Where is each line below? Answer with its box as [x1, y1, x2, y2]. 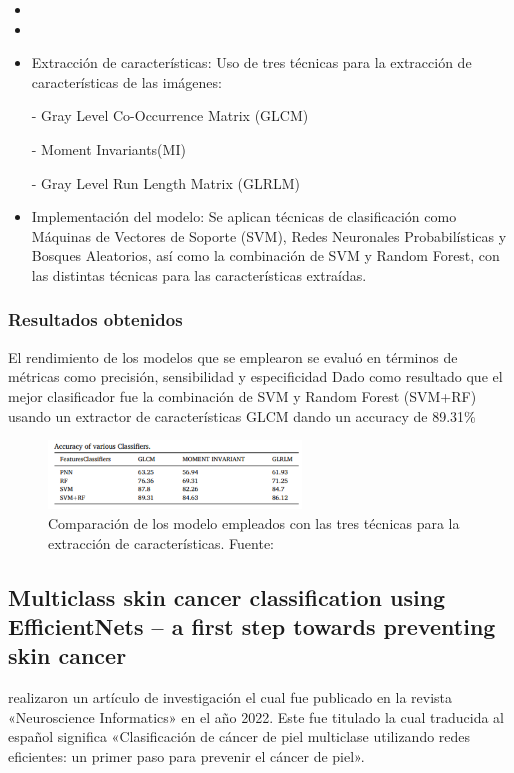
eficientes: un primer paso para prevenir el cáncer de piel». [8, 745, 365, 766]
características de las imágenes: [31, 71, 222, 92]
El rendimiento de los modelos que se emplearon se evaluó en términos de [8, 346, 458, 367]
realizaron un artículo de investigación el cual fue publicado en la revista [8, 687, 453, 708]
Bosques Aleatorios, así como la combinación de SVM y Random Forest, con [31, 245, 500, 266]
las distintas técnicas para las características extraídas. [31, 264, 367, 285]
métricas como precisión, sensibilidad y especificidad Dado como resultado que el [8, 366, 503, 387]
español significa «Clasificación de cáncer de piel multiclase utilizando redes [8, 726, 471, 747]
